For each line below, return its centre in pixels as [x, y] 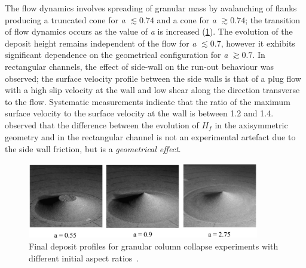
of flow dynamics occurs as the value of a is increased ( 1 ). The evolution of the [149, 31]
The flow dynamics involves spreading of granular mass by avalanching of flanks [151, 8]
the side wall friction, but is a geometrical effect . [93, 148]
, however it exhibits [258, 43]
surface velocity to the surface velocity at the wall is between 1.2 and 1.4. [139, 113]
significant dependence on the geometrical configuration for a [117, 55]
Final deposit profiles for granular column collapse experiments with [154, 246]
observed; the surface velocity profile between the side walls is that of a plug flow [153, 78]
